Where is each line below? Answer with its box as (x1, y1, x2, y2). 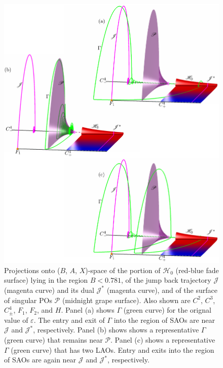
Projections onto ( (4, 264, 60, 275)
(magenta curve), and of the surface (106, 284, 217, 295)
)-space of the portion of (85, 264, 161, 275)
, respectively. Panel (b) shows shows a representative (33, 324, 199, 335)
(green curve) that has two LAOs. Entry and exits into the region (11, 344, 214, 355)
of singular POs (4, 294, 52, 305)
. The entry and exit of (33, 314, 105, 325)
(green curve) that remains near (4, 334, 103, 345)
